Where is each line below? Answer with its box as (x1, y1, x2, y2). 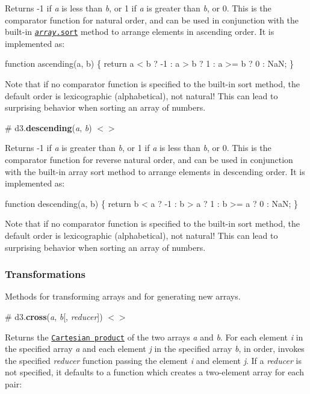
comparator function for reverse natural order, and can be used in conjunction (5, 153, 293, 165)
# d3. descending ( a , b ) (5, 121, 92, 134)
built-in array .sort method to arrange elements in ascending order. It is (5, 25, 274, 38)
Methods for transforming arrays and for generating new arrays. (5, 290, 241, 303)
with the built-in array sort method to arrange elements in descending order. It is (5, 165, 305, 177)
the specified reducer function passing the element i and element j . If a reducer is (5, 354, 302, 366)
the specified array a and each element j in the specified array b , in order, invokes (5, 342, 305, 355)
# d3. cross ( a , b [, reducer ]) (5, 310, 103, 322)
